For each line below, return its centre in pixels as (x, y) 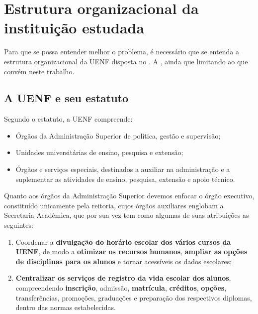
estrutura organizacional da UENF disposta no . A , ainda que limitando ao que (126, 61)
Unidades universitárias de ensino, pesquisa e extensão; (99, 152)
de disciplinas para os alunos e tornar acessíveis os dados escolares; (124, 261)
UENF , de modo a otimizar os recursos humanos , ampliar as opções (131, 251)
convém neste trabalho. (39, 71)
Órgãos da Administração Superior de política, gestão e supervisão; (118, 135)
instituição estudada (74, 28)
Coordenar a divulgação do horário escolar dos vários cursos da (123, 241)
